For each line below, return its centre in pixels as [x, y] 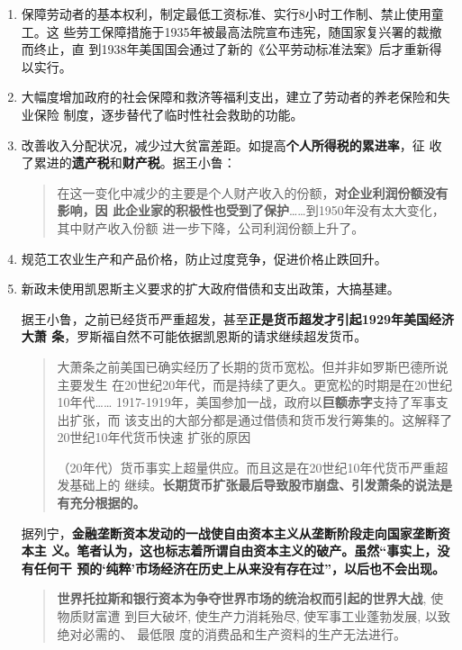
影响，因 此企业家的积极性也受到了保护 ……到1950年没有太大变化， [251, 210]
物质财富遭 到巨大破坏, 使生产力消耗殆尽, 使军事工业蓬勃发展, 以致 [254, 616]
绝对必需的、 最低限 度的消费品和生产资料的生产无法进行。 [231, 633]
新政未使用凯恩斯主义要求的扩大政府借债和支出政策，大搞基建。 [210, 289]
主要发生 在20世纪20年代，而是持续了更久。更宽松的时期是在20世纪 [255, 384]
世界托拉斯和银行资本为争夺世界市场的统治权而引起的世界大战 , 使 [250, 598]
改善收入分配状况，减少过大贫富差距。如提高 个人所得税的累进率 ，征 [223, 144]
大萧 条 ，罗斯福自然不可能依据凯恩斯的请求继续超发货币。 [194, 336]
